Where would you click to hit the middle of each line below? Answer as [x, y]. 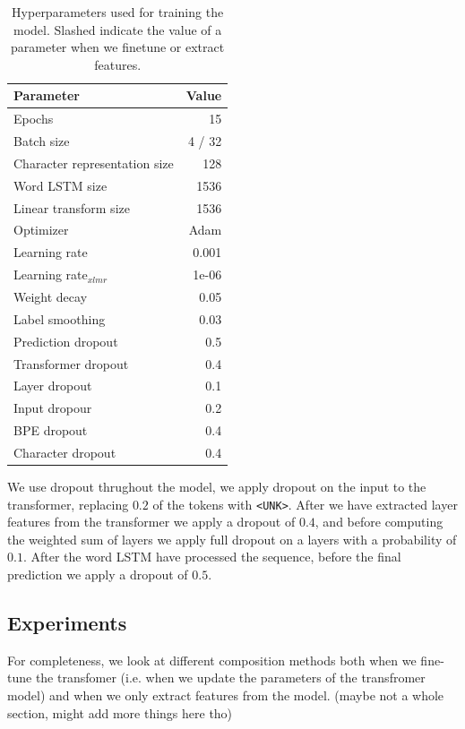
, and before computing [379, 522]
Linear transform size [72, 207]
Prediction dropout [66, 341]
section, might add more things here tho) [120, 712]
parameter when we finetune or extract [118, 47]
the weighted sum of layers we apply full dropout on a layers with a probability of [232, 539]
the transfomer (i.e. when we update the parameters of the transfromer [230, 678]
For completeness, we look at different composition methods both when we [212, 660]
